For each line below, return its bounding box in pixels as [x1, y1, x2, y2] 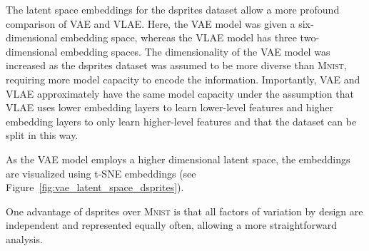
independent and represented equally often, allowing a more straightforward [6, 217, 337, 232]
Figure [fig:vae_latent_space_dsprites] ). [6, 180, 184, 195]
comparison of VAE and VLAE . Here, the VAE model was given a [6, 16, 295, 31]
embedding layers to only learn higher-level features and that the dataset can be [6, 113, 357, 128]
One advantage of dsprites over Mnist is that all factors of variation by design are [6, 203, 363, 218]
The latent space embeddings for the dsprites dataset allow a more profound [6, 2, 340, 16]
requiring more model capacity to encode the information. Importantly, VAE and [6, 71, 360, 86]
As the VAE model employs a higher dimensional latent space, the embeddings [6, 151, 350, 166]
